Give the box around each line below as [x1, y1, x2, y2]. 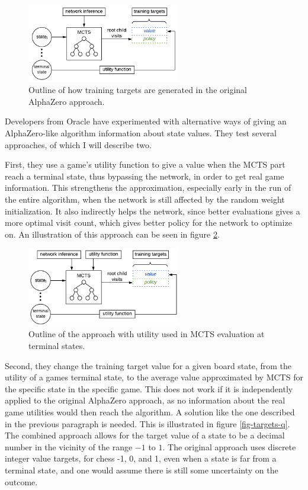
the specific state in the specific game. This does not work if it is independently [5, 382, 293, 395]
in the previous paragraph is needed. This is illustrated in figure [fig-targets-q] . [5, 417, 290, 430]
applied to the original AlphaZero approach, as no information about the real [5, 394, 285, 406]
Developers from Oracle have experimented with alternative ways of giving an [5, 115, 287, 127]
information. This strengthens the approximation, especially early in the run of [5, 181, 291, 194]
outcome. [5, 475, 38, 488]
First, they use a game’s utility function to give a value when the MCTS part [5, 158, 285, 171]
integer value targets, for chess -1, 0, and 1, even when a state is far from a [5, 452, 277, 465]
